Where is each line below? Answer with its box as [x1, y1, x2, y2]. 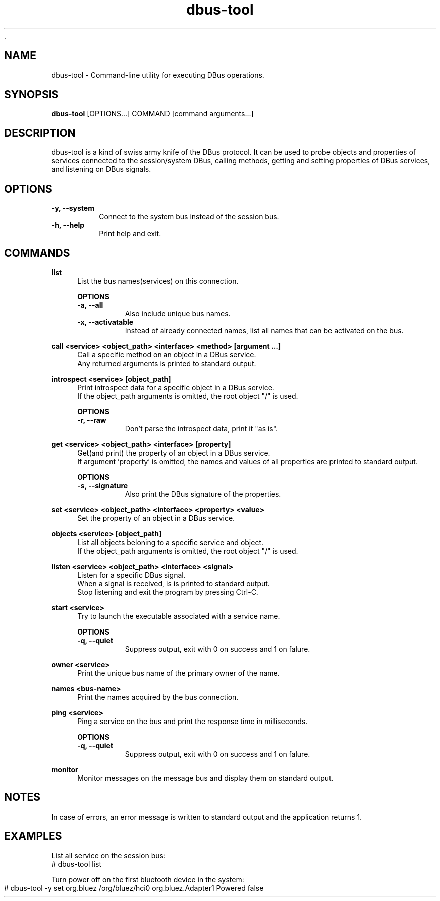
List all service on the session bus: [51, 851, 165, 860]
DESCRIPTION [4, 126, 76, 139]
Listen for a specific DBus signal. [77, 570, 186, 579]
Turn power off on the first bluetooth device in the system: [51, 875, 244, 884]
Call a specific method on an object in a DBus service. [77, 350, 256, 359]
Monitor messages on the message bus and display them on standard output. [77, 773, 334, 782]
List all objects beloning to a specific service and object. [77, 537, 264, 547]
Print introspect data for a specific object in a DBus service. [77, 383, 274, 392]
